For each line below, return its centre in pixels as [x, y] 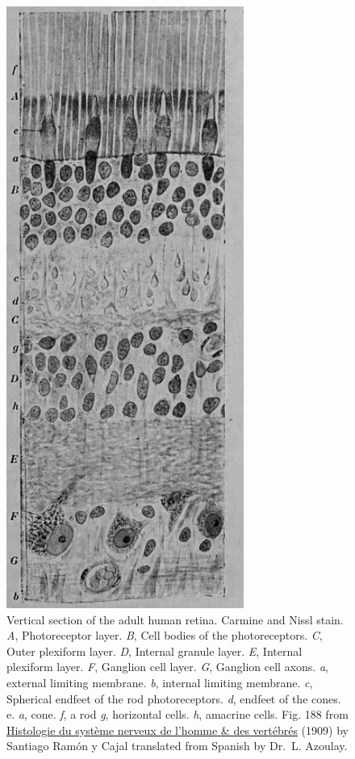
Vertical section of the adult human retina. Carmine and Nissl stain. [175, 619]
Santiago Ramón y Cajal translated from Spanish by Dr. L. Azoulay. [177, 746]
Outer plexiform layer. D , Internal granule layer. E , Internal [155, 651]
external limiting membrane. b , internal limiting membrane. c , [160, 682]
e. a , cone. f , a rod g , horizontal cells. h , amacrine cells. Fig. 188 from [177, 714]
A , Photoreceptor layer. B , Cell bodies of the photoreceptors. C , [165, 635]
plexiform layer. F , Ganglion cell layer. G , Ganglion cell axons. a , [167, 667]
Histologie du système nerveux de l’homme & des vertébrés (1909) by [177, 730]
